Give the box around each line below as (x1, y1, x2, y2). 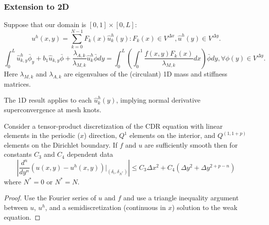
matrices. (4, 78, 31, 89)
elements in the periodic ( (4, 130, 80, 140)
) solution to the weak (172, 202, 237, 212)
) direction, (84, 130, 117, 140)
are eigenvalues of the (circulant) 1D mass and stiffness (64, 68, 228, 78)
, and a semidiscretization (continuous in (45, 202, 166, 212)
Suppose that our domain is (4, 19, 86, 30)
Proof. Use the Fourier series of (4, 193, 96, 203)
